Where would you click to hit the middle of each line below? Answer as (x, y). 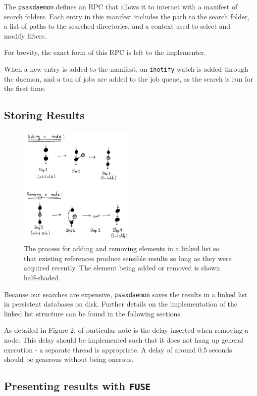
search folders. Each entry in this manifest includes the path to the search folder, (127, 16)
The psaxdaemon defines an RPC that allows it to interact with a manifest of (121, 6)
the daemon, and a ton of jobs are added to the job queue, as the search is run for (128, 78)
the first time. (25, 88)
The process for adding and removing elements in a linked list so (122, 248)
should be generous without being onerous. (69, 359)
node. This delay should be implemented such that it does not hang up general (124, 340)
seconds (221, 349)
